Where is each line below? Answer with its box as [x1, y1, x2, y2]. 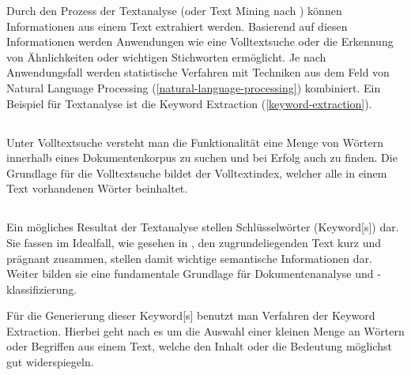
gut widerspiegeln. [6, 354, 94, 370]
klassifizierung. [6, 280, 77, 297]
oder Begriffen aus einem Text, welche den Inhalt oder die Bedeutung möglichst [6, 338, 392, 354]
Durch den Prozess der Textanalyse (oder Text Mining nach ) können [6, 2, 342, 18]
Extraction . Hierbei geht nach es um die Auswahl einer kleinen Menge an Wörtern [6, 322, 405, 339]
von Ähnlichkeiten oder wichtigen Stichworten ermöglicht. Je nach [6, 48, 326, 65]
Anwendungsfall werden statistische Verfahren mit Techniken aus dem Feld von [6, 64, 390, 81]
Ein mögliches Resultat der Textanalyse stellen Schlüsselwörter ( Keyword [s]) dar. [6, 219, 399, 235]
